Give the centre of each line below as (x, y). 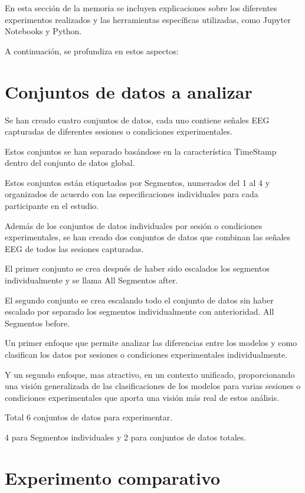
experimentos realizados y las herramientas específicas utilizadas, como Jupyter (148, 19)
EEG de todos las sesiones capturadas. (74, 248)
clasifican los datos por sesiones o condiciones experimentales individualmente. (146, 354)
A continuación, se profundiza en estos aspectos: (92, 50)
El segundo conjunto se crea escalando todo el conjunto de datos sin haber (139, 300)
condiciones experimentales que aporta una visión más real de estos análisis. (142, 397)
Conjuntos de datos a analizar (129, 91)
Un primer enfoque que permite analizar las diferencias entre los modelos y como (151, 343)
